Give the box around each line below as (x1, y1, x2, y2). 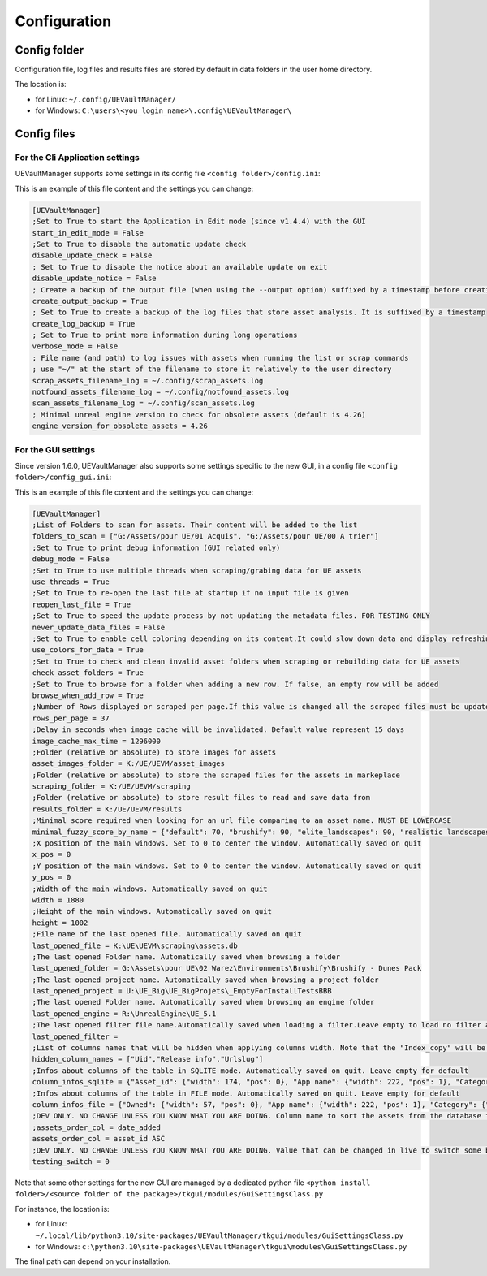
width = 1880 (32, 895, 84, 905)
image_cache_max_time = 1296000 (32, 736, 162, 746)
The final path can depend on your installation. (15, 1257, 171, 1266)
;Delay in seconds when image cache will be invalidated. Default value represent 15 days (32, 725, 405, 734)
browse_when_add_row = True (32, 690, 144, 700)
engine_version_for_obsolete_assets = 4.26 (32, 422, 209, 430)
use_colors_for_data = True (32, 646, 144, 655)
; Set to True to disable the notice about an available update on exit (32, 262, 328, 271)
